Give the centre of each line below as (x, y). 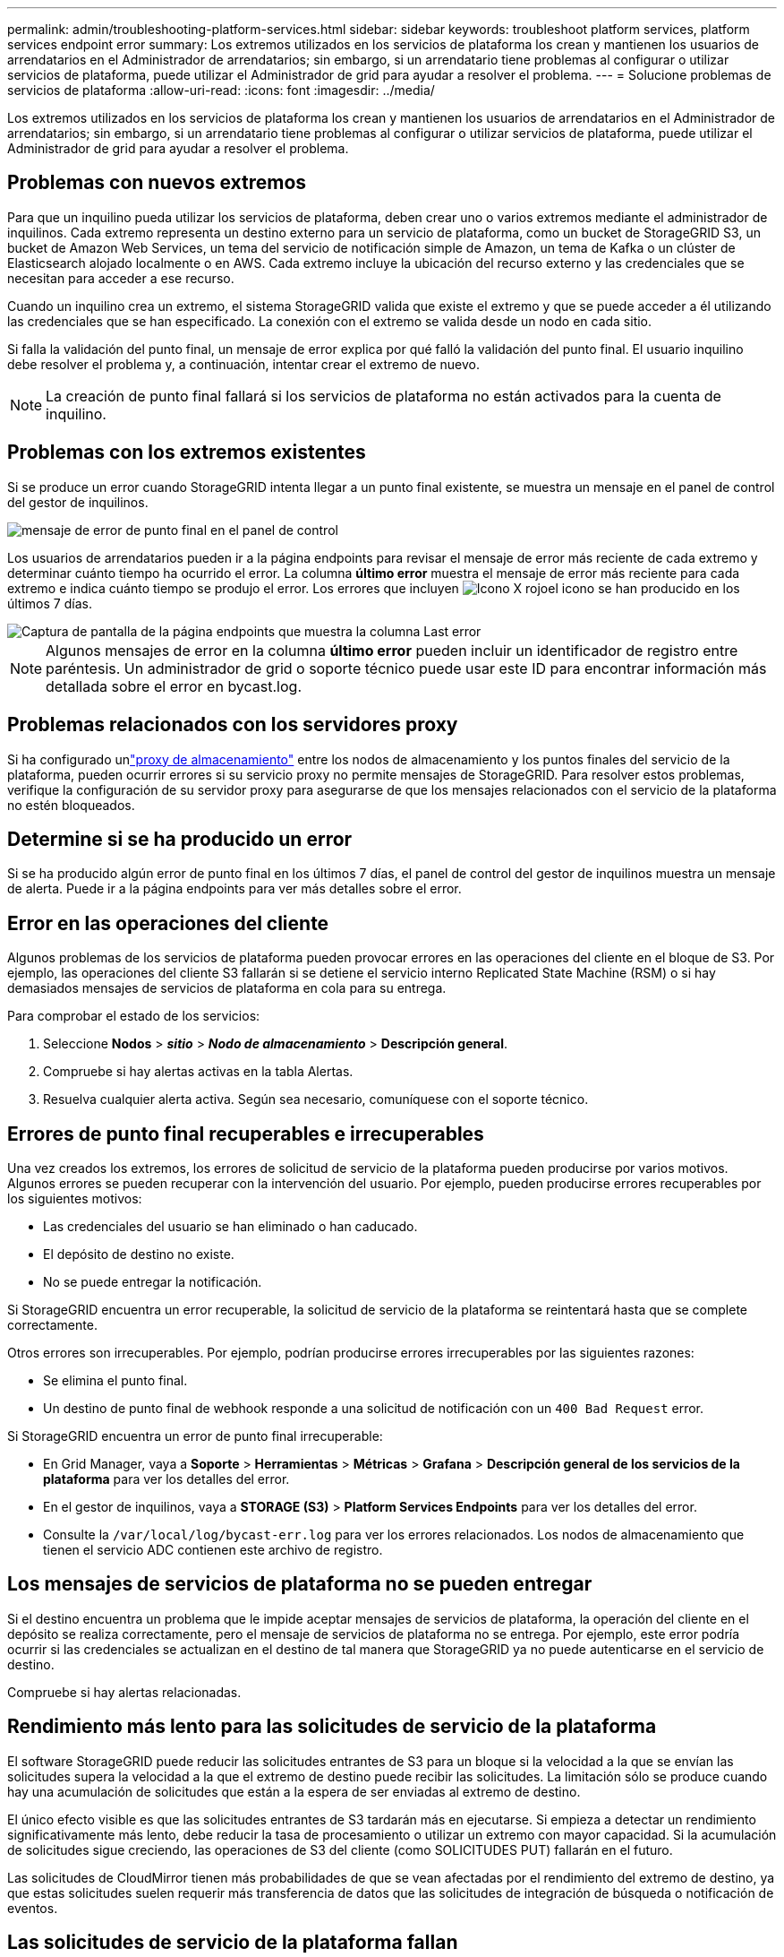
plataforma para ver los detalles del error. (166, 1479)
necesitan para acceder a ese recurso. (121, 278)
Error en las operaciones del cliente (168, 923)
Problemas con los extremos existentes (187, 453)
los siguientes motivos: (75, 1199)
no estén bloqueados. (71, 805)
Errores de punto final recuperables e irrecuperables (246, 1134)
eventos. (33, 1908)
